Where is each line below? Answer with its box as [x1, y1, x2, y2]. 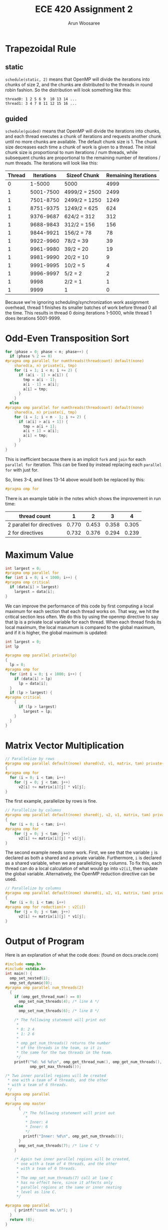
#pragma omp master [5, 1101, 46, 1106]
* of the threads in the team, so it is [16, 1045, 101, 1050]
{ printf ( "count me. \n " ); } [14, 1208, 72, 1213]
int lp [5, 644, 19, 649]
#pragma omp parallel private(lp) [5, 653, 77, 658]
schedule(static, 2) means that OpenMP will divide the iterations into [5, 76, 150, 82]
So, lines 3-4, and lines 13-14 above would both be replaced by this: [5, 477, 145, 483]
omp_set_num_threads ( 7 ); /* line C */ [18, 1143, 99, 1148]
